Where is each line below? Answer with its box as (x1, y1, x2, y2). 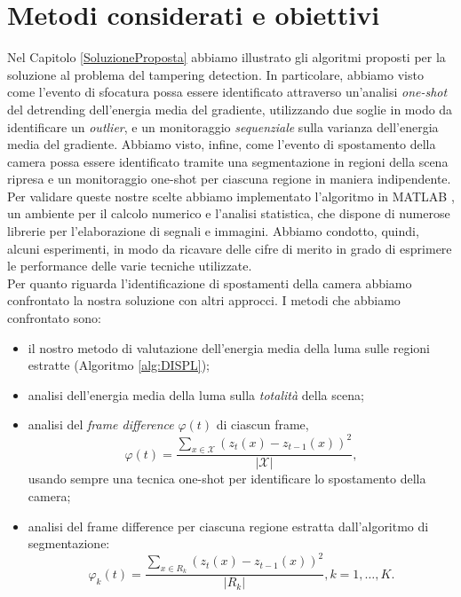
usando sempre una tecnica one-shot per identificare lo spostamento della (28, 469, 426, 488)
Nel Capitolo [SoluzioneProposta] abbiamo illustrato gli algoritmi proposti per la (7, 48, 446, 67)
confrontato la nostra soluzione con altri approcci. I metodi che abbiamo (7, 291, 401, 310)
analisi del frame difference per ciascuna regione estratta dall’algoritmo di (28, 516, 429, 535)
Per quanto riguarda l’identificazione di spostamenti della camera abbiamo (7, 273, 412, 292)
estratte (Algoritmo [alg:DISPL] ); (28, 356, 210, 374)
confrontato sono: (7, 309, 101, 327)
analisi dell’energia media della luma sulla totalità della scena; (28, 385, 364, 404)
